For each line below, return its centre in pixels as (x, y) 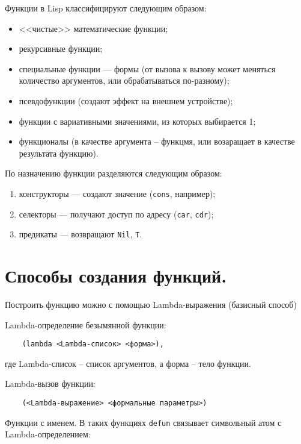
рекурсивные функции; (61, 48)
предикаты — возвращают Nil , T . (81, 234)
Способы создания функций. (116, 276)
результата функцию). (59, 153)
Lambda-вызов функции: (50, 383)
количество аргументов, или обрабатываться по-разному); (124, 80)
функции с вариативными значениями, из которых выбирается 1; (137, 121)
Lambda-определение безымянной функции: (86, 324)
